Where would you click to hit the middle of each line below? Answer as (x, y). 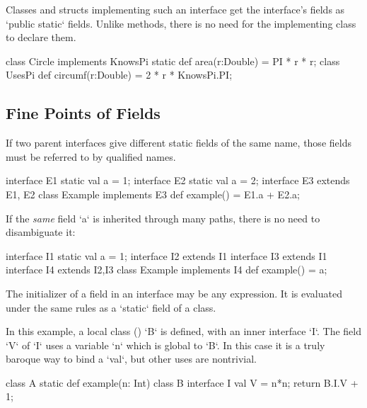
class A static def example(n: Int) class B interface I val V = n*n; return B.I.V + (182, 382)
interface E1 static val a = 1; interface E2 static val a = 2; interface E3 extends (178, 180)
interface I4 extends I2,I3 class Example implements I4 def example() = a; (167, 270)
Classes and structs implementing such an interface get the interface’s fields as (175, 9)
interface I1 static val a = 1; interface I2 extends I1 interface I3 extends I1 (167, 255)
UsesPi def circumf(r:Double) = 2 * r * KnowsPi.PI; (119, 75)
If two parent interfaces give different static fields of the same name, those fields (179, 143)
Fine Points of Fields (83, 113)
